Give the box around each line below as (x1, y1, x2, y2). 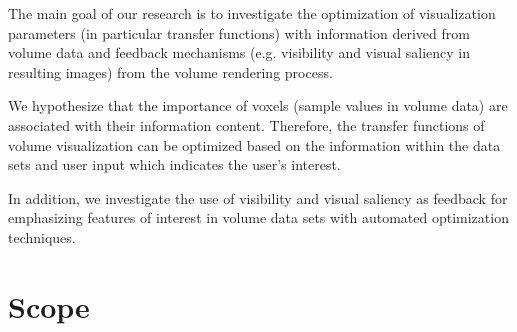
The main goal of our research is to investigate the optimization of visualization (8, 3, 496, 23)
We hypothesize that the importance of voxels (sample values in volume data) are (8, 95, 508, 116)
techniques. (8, 226, 76, 247)
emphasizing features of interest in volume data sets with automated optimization (8, 207, 509, 228)
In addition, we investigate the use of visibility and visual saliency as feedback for (8, 187, 508, 208)
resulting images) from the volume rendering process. (8, 61, 333, 82)
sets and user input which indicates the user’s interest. (8, 154, 341, 175)
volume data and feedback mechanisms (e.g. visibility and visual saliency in (8, 42, 470, 63)
